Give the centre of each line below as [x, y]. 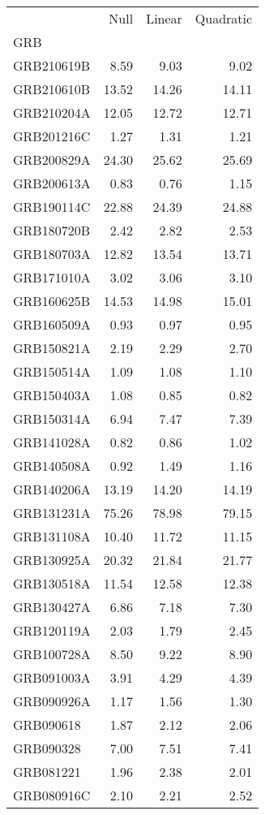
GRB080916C [52, 795]
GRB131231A [52, 513]
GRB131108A [52, 536]
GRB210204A [52, 112]
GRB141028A [52, 442]
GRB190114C [52, 207]
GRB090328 [47, 748]
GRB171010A [52, 277]
